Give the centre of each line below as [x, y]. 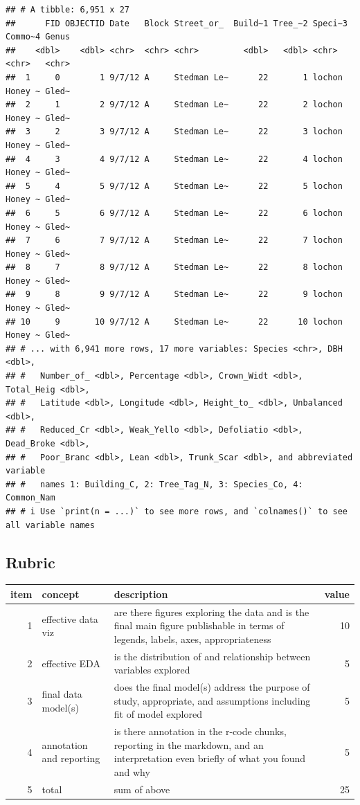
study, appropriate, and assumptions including [212, 700]
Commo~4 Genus [38, 37]
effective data [70, 618]
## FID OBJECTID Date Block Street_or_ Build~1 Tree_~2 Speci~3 [177, 23]
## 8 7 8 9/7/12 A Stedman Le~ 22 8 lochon [174, 268]
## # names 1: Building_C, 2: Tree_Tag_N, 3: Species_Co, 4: [154, 484]
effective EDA [71, 663]
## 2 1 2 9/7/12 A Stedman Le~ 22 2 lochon [174, 105]
